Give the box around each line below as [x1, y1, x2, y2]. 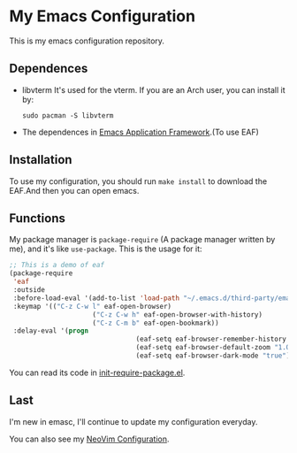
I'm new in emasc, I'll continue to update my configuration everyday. [9, 416, 258, 426]
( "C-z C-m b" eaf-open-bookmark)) [92, 319, 219, 327]
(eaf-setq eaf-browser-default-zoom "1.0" [135, 343, 294, 352]
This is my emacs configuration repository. [9, 35, 165, 46]
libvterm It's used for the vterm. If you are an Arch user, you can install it [21, 84, 286, 95]
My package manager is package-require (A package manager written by [9, 234, 276, 245]
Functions [9, 211, 66, 226]
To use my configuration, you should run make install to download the [9, 175, 268, 187]
